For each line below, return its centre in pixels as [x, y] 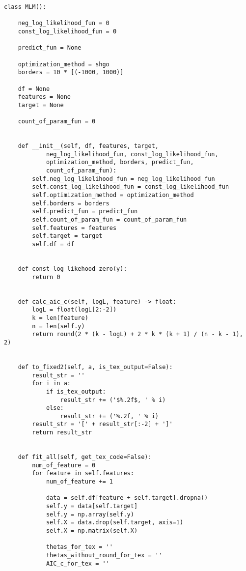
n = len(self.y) [58, 326]
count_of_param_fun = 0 [57, 122]
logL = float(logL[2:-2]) [74, 310]
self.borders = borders [71, 203]
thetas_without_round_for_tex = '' [104, 555]
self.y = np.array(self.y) [90, 514]
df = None [34, 89]
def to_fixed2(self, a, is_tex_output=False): [95, 367]
